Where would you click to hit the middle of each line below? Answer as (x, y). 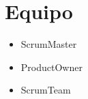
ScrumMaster (49, 44)
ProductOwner (52, 67)
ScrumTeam (46, 90)
